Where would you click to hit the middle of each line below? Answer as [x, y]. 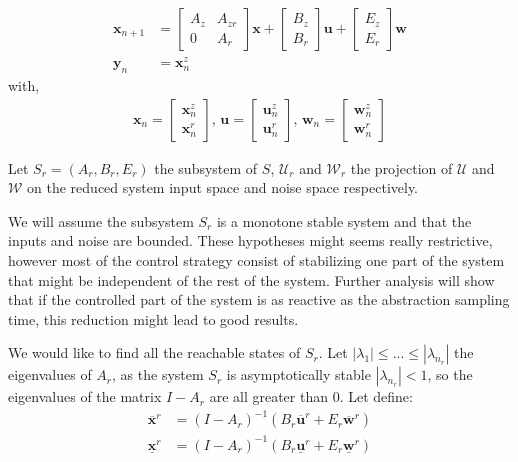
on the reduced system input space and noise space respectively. [223, 187]
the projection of [401, 167]
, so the [450, 374]
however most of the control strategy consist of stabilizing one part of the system [256, 259]
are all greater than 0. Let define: [311, 396]
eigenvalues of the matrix [85, 396]
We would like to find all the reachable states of [154, 352]
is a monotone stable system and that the [344, 220]
